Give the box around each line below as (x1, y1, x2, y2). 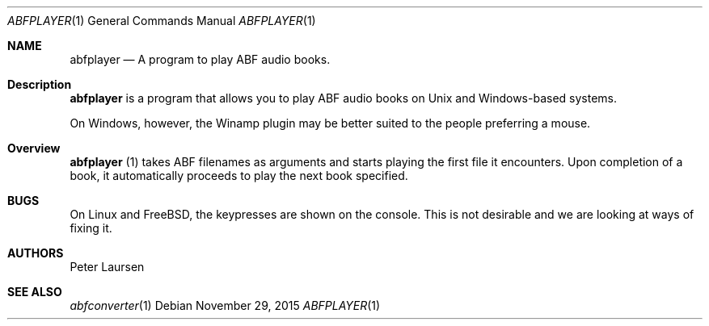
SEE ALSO (7, 285, 62, 299)
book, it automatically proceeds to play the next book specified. (70, 169, 408, 182)
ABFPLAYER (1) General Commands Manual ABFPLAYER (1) (7, 14, 316, 27)
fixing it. (70, 221, 112, 235)
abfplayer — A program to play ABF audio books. (70, 52, 331, 66)
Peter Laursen (70, 260, 145, 274)
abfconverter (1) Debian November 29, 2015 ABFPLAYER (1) (70, 299, 381, 312)
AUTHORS (7, 246, 64, 260)
